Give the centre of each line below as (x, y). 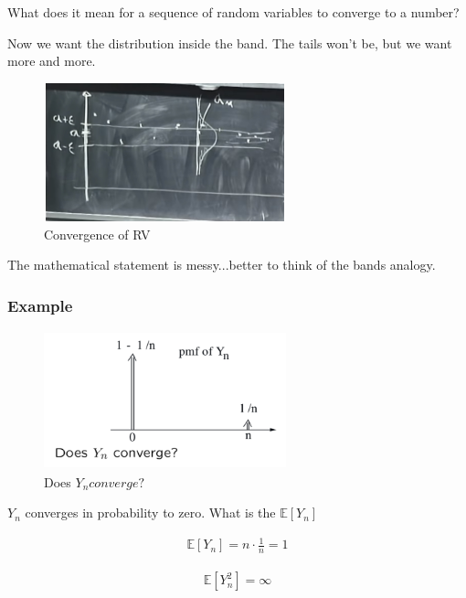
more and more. (52, 61)
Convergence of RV (97, 234)
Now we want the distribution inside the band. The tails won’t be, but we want (230, 43)
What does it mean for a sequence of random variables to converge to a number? (233, 12)
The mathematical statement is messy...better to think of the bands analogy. (222, 265)
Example (40, 305)
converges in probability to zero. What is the (150, 513)
